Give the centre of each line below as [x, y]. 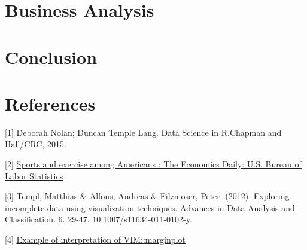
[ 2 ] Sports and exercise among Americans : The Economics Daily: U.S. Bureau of [153, 164]
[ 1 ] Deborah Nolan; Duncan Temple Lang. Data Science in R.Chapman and [143, 132]
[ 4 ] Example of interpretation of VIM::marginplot [95, 240]
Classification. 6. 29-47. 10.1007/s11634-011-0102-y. [98, 219]
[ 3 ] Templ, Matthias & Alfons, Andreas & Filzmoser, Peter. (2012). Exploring [147, 196]
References [50, 103]
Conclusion [51, 57]
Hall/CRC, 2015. [36, 144]
